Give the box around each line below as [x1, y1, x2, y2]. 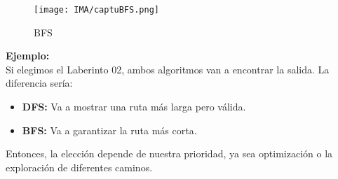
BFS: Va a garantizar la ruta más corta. [22, 122, 197, 137]
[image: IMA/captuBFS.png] [34, 5, 159, 15]
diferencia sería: [6, 76, 73, 90]
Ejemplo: [6, 48, 50, 63]
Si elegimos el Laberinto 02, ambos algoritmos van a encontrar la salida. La [6, 62, 330, 76]
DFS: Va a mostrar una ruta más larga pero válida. [22, 99, 246, 114]
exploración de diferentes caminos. [6, 159, 153, 174]
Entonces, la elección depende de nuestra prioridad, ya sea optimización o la [6, 146, 333, 161]
